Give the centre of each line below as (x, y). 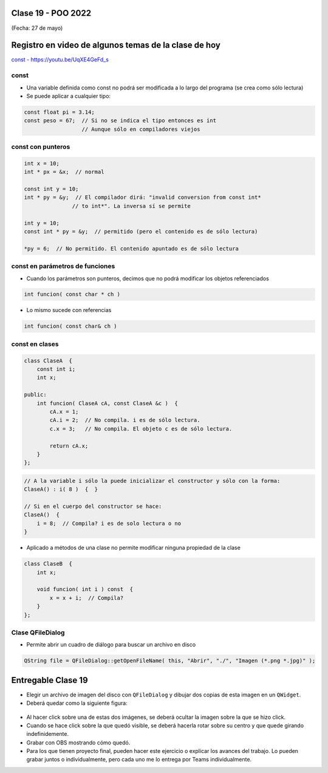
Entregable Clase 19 (50, 680)
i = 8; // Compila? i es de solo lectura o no (109, 523)
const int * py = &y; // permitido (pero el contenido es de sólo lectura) (141, 231)
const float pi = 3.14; (60, 112)
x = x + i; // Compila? (87, 598)
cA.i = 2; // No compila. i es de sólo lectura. (125, 420)
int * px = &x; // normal (64, 172)
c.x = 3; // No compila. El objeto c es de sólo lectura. (141, 428)
